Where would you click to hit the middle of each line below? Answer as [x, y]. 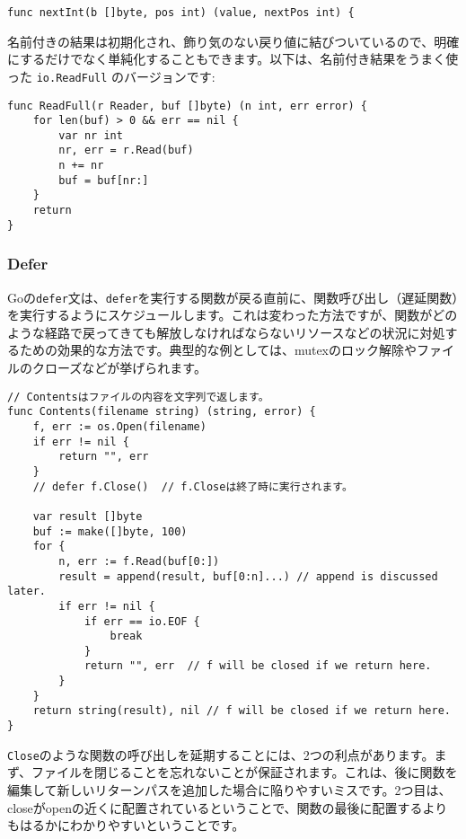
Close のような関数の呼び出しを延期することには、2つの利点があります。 [221, 754]
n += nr [81, 166]
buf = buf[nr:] [104, 180]
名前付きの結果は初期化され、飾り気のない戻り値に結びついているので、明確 [233, 41]
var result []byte [88, 516]
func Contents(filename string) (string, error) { [162, 412]
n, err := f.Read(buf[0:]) [139, 561]
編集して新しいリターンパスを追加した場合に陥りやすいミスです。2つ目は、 [229, 790]
